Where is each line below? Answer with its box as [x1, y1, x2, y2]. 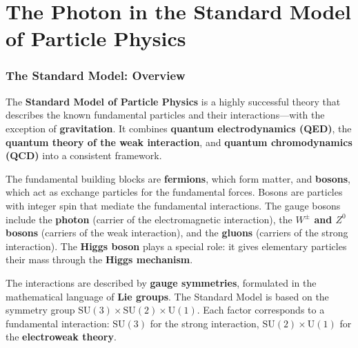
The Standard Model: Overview [6, 67, 186, 84]
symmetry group [6, 303, 75, 317]
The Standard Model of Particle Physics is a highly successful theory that [6, 94, 341, 108]
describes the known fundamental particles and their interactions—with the [6, 108, 325, 122]
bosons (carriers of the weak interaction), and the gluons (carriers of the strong [6, 225, 348, 240]
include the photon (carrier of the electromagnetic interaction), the [6, 212, 292, 226]
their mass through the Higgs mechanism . [6, 252, 193, 267]
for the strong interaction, [150, 316, 259, 330]
